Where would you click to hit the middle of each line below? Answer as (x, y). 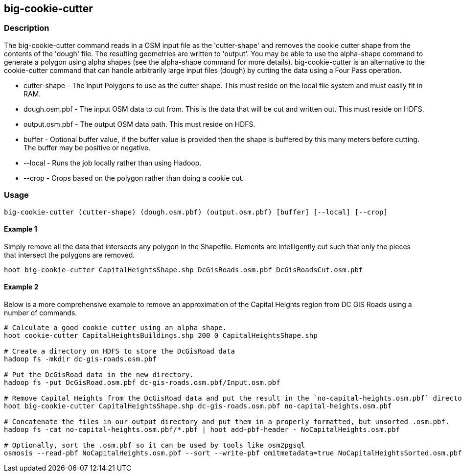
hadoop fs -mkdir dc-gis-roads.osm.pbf (80, 359)
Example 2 (21, 287)
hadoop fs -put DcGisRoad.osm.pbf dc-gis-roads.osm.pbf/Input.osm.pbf (142, 382)
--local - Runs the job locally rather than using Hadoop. (113, 163)
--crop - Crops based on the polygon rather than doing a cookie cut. (134, 178)
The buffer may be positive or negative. (87, 147)
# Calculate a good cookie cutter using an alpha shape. (115, 327)
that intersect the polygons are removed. (69, 255)
